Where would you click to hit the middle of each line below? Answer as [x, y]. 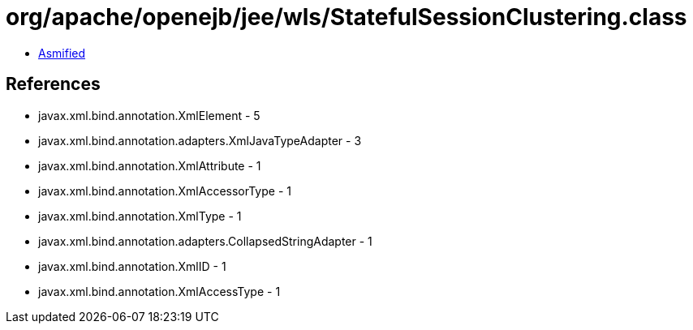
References [53, 84]
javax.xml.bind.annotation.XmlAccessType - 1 [159, 291]
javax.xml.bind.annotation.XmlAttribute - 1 [150, 165]
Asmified [62, 53]
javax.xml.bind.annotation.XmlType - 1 [140, 216]
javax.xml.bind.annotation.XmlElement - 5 [149, 115]
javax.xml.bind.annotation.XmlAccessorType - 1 [165, 191]
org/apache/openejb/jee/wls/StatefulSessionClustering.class [346, 17]
